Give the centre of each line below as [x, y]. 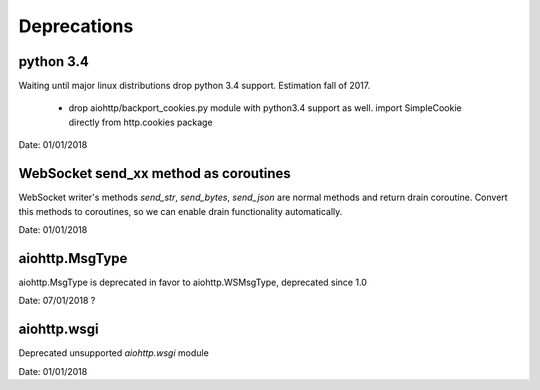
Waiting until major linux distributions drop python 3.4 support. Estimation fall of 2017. [194, 86]
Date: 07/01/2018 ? [57, 301]
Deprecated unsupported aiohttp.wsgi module [113, 353]
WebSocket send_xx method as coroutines [155, 173]
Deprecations [76, 26]
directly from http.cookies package [141, 122]
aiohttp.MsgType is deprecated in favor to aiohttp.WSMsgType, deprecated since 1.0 [192, 282]
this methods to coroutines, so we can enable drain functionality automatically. [180, 211]
